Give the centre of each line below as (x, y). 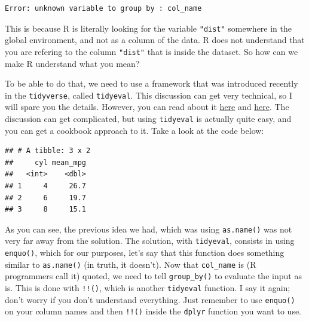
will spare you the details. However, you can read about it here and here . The (147, 107)
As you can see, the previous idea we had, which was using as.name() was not (149, 229)
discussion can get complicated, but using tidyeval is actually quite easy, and (148, 118)
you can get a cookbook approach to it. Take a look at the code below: (134, 130)
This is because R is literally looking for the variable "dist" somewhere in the (149, 28)
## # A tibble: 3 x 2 (48, 151)
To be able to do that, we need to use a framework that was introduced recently (152, 83)
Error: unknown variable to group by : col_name (103, 8)
